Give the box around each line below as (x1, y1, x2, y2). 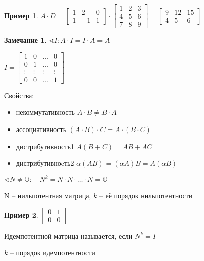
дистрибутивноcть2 (16, 158, 74, 168)
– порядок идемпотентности (10, 247, 95, 258)
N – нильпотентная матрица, (4, 190, 91, 201)
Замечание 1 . (4, 35, 47, 45)
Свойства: (4, 90, 34, 100)
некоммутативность (16, 107, 75, 117)
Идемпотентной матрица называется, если (4, 230, 133, 241)
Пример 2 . (4, 209, 38, 220)
